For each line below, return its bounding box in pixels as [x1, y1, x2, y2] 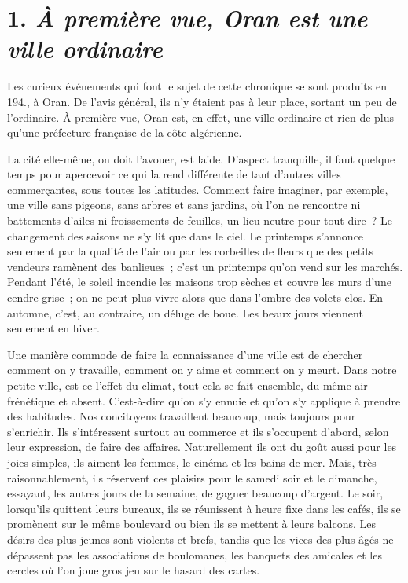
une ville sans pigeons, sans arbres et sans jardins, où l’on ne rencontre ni [7, 196, 361, 213]
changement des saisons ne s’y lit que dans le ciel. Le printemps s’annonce [7, 227, 364, 244]
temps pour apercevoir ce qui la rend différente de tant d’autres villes [7, 166, 341, 182]
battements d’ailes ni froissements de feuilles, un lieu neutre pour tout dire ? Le [7, 212, 393, 229]
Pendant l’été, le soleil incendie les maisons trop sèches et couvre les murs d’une [7, 273, 391, 290]
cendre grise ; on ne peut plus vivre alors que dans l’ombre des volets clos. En [7, 289, 384, 306]
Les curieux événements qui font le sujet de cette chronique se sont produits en [7, 78, 387, 94]
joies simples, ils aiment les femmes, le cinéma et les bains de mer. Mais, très [7, 453, 377, 470]
